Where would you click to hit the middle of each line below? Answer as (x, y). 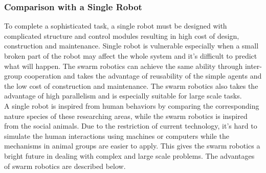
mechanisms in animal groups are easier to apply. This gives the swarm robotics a (132, 146)
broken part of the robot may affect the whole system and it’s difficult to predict (131, 56)
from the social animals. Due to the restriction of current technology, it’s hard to (131, 126)
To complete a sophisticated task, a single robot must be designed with (116, 26)
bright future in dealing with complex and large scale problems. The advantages (129, 155)
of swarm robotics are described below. (65, 166)
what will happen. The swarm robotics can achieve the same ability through (124, 66)
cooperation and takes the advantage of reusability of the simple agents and (143, 76)
